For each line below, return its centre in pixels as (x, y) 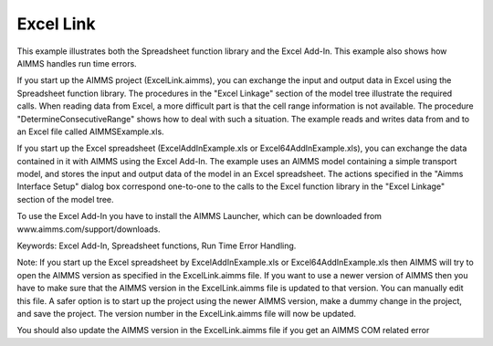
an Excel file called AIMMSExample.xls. (90, 131)
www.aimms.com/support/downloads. (89, 229)
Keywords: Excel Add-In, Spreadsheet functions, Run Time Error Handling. (157, 246)
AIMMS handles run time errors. (77, 63)
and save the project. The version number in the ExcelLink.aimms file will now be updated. (186, 313)
